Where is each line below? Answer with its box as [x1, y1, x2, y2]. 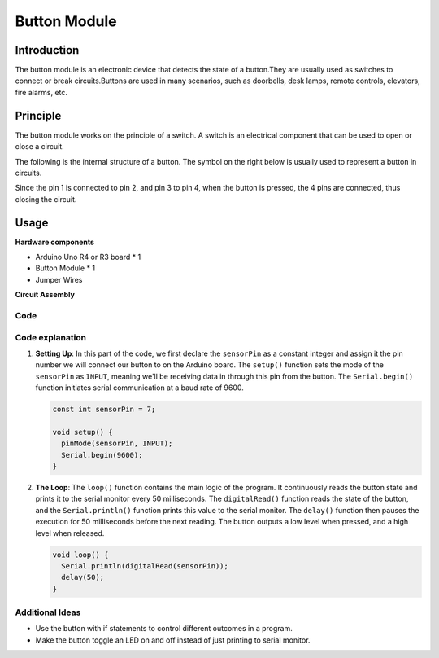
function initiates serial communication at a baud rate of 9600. [35, 383, 244, 393]
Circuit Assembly [15, 290, 75, 300]
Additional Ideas [15, 607, 81, 618]
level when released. [35, 528, 105, 537]
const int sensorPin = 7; [52, 405, 156, 415]
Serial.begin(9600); [61, 450, 143, 459]
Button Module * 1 [35, 263, 96, 273]
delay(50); [61, 572, 105, 582]
